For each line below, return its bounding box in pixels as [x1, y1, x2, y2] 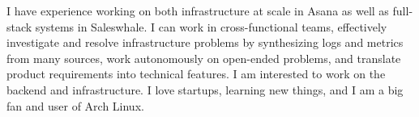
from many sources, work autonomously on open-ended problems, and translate [6, 49, 401, 66]
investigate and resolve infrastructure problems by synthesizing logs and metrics [6, 34, 404, 51]
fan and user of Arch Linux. [6, 97, 144, 114]
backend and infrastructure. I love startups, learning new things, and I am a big [6, 81, 404, 98]
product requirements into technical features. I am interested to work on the [6, 65, 386, 82]
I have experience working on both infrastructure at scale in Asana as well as [6, 2, 389, 19]
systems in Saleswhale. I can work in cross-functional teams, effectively [35, 18, 387, 35]
